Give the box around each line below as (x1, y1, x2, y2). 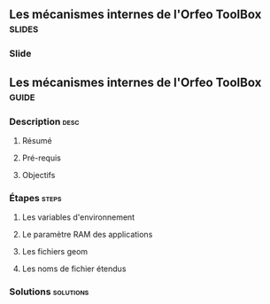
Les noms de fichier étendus (21, 263, 127, 274)
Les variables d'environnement (21, 212, 135, 222)
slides (9, 21, 39, 36)
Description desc (9, 115, 80, 128)
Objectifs (21, 170, 56, 180)
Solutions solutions (9, 285, 89, 298)
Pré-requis (21, 152, 62, 163)
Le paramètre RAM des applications (21, 230, 153, 240)
